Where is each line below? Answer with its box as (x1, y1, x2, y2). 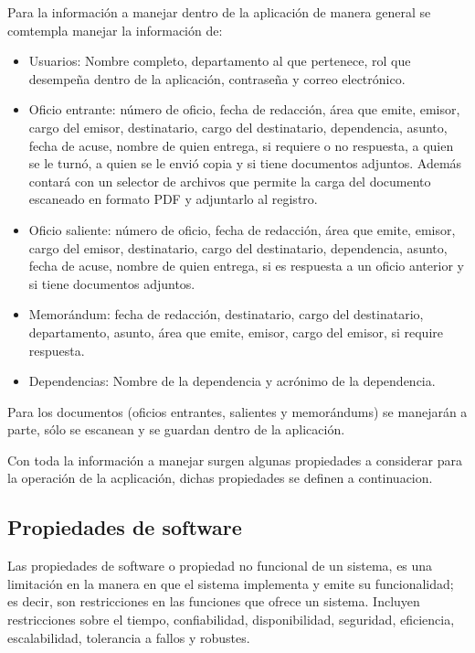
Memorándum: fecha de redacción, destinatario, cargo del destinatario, (28, 305, 424, 324)
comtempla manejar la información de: (7, 20, 223, 39)
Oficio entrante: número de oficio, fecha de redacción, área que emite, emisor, (28, 100, 460, 119)
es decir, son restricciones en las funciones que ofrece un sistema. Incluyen (7, 592, 420, 611)
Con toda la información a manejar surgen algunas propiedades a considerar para (7, 450, 463, 469)
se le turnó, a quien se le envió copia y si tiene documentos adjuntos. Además (28, 154, 462, 173)
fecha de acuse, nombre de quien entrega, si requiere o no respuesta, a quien (28, 135, 454, 155)
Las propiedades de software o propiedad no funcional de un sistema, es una (7, 556, 433, 575)
